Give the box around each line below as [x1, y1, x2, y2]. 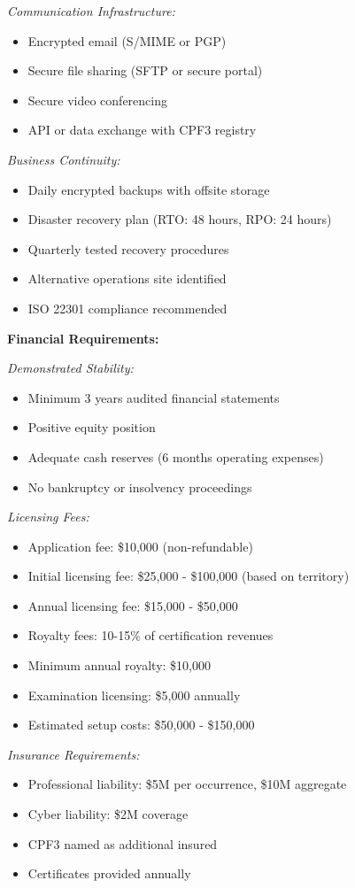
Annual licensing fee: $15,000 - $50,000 [27, 596, 238, 614]
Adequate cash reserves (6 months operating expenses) [27, 447, 324, 466]
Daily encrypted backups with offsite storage [27, 180, 270, 198]
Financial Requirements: [7, 328, 159, 347]
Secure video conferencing [27, 90, 167, 109]
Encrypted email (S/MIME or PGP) [27, 31, 227, 50]
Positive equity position [27, 418, 156, 436]
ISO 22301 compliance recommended [27, 298, 228, 317]
